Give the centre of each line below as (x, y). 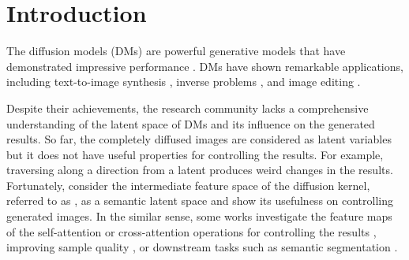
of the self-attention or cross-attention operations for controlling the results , (191, 231)
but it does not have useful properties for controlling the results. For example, (195, 154)
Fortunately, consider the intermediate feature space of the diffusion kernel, (188, 185)
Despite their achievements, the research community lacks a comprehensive (188, 108)
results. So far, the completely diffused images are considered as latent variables (199, 139)
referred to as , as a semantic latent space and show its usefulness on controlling (200, 201)
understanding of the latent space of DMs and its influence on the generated (191, 123)
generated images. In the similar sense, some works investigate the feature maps (199, 216)
